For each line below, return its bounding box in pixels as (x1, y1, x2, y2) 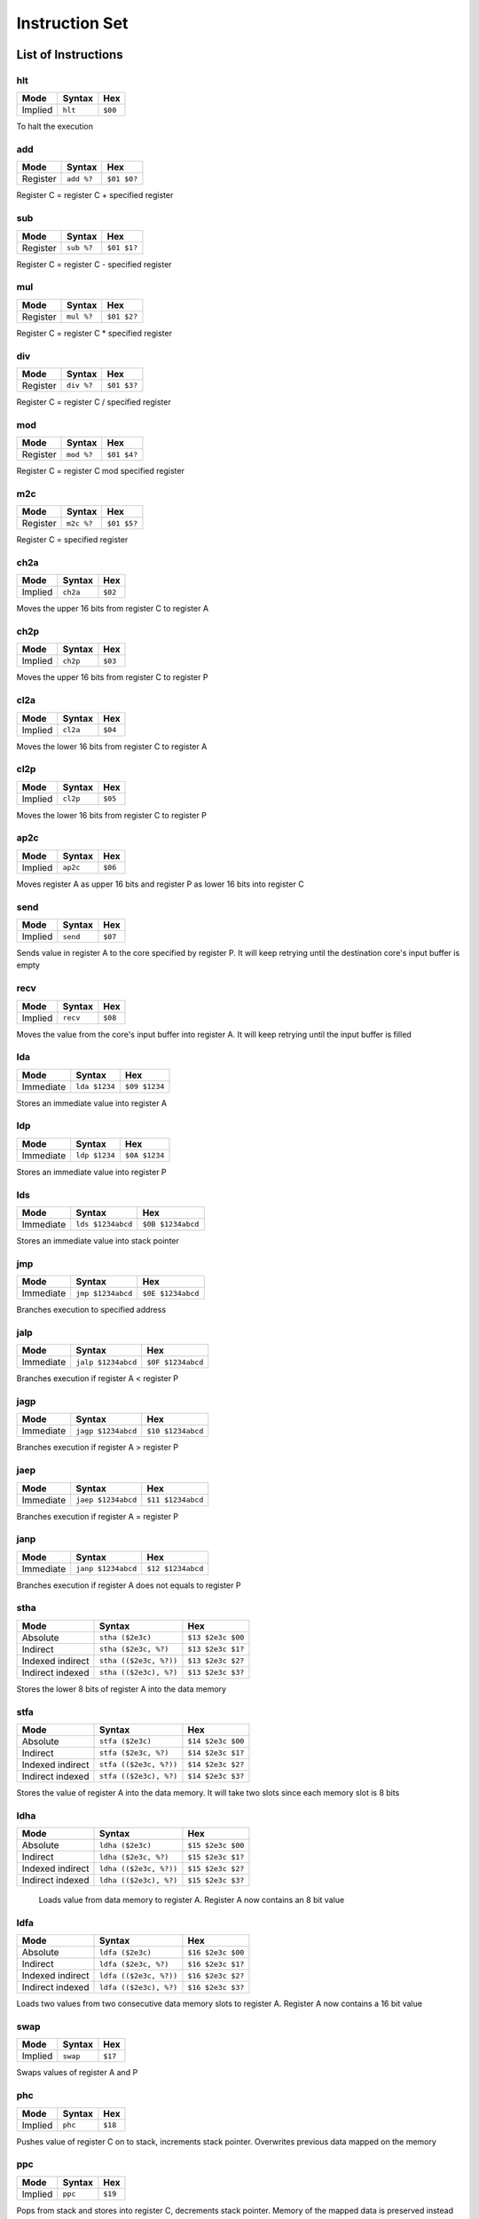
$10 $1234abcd (146, 1425, 204, 1435)
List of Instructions (16, 47, 123, 62)
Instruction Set (16, 13, 129, 33)
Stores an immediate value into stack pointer (16, 1235, 179, 1246)
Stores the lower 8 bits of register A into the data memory (16, 1683, 226, 1694)
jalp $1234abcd (75, 1357, 137, 1367)
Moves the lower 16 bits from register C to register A (16, 741, 208, 752)
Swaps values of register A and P (16, 2067, 138, 2078)
